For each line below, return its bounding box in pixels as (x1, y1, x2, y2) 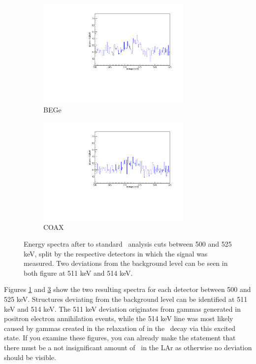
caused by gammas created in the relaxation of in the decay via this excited (4, 323, 236, 333)
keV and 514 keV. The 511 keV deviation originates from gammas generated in (4, 303, 241, 314)
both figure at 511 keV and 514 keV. (24, 267, 133, 278)
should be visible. (4, 352, 56, 362)
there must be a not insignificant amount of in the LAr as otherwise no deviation (4, 342, 252, 352)
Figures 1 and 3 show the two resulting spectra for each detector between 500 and (4, 284, 251, 294)
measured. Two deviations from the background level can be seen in (24, 258, 228, 268)
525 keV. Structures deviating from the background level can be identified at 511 (4, 294, 248, 304)
